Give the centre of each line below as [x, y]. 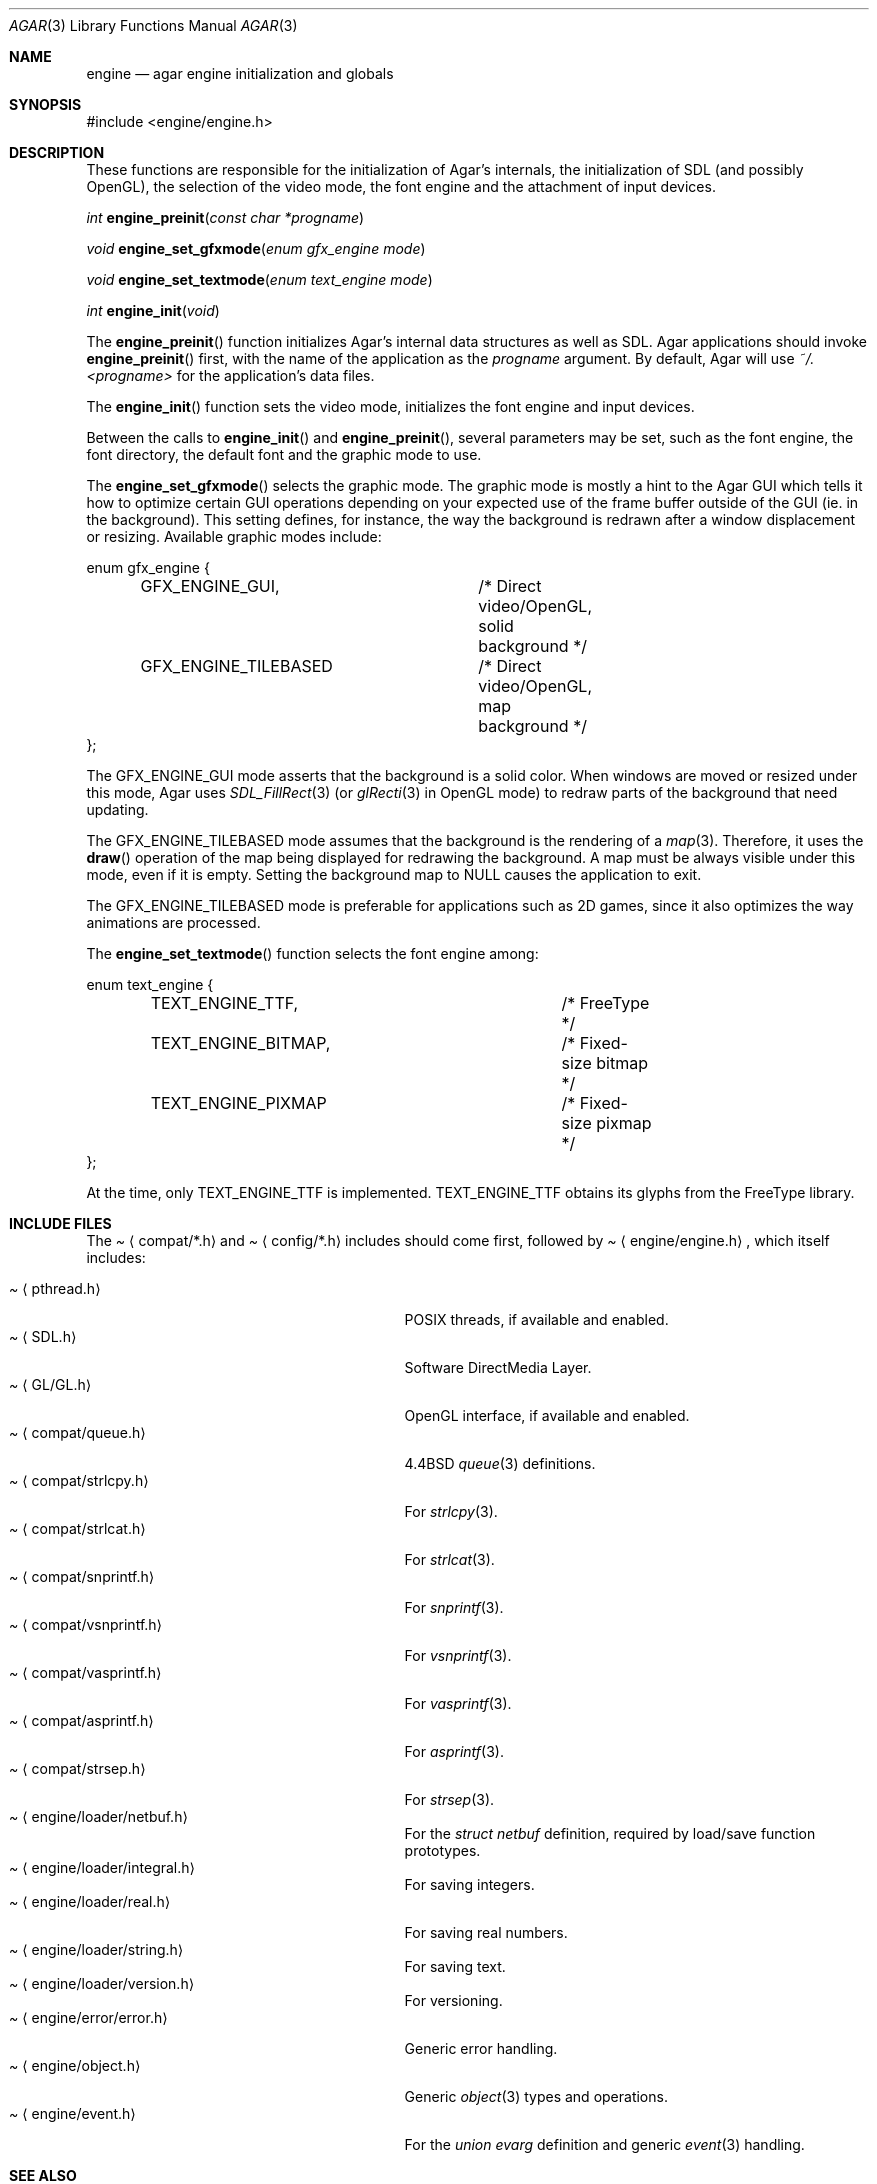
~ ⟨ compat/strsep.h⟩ [77, 1768]
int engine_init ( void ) [153, 310]
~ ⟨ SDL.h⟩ [43, 1336]
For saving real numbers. [486, 1932]
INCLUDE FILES [60, 1223]
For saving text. [455, 1966]
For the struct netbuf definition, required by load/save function [610, 1833]
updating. [117, 809]
